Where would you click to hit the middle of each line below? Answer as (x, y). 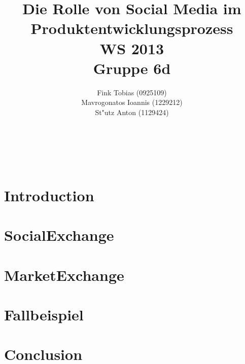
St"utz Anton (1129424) (132, 112)
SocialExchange (59, 235)
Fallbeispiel (44, 314)
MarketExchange (64, 275)
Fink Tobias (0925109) (132, 92)
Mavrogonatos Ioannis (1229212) (132, 102)
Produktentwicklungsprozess (132, 28)
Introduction (49, 195)
